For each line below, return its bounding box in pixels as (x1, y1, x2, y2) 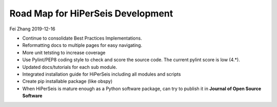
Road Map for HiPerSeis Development (9, 8, 173, 19)
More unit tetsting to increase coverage (22, 49, 106, 56)
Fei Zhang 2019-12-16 (9, 26, 56, 32)
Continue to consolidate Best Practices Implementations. (22, 35, 142, 41)
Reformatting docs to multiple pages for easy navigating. (22, 42, 143, 48)
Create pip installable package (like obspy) (22, 78, 113, 84)
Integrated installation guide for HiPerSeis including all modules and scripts (22, 71, 181, 77)
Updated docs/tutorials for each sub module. (22, 64, 117, 70)
